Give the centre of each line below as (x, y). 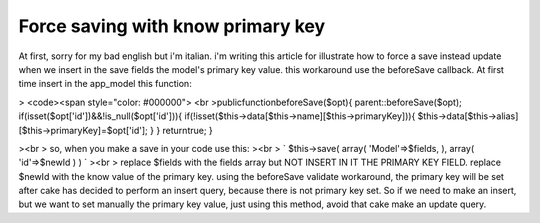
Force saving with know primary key (172, 26)
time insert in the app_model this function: (105, 84)
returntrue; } (188, 130)
